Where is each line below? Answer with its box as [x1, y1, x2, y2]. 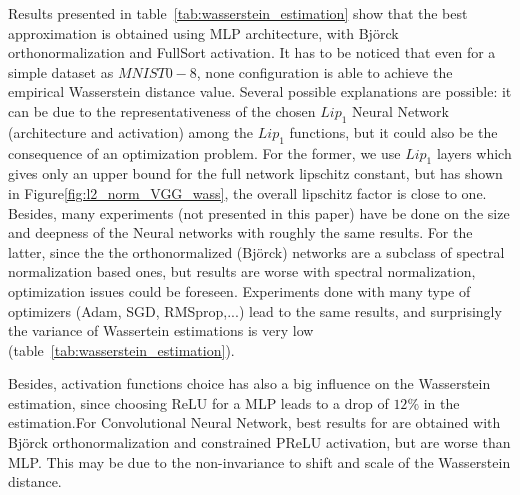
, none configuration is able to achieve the [196, 61, 453, 82]
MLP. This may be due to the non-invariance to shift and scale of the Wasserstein [8, 451, 511, 472]
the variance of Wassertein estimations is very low [8, 320, 314, 341]
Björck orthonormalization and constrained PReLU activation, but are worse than [8, 432, 511, 453]
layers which [436, 142, 512, 163]
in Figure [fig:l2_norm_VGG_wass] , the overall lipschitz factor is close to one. [8, 182, 487, 203]
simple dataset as [8, 61, 114, 82]
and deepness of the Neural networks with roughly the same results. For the [8, 222, 473, 243]
